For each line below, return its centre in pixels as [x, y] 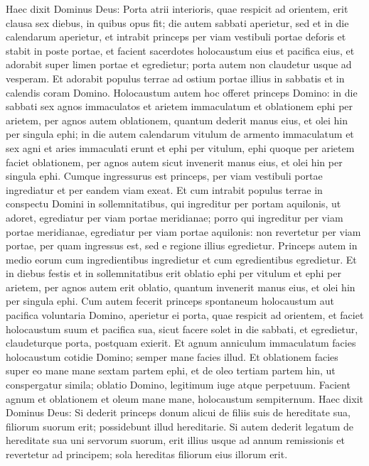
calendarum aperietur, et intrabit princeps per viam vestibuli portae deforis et [176, 37]
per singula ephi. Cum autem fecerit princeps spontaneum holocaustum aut [170, 301]
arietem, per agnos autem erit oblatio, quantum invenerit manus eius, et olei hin [181, 287]
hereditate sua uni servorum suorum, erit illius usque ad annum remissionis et [175, 440]
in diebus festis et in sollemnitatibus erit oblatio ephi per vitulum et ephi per [173, 273]
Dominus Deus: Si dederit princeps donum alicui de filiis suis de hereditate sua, [178, 412]
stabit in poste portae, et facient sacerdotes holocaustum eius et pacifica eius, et [180, 50]
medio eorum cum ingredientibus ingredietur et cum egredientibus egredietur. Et [181, 259]
